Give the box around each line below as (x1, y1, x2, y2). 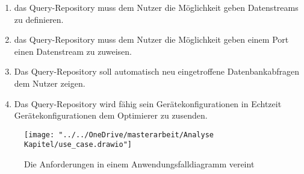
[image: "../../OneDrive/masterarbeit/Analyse (24, 130, 214, 139)
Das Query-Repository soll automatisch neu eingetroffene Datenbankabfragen (14, 65, 299, 78)
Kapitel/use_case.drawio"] (24, 140, 132, 149)
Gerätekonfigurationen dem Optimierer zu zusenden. (14, 109, 208, 122)
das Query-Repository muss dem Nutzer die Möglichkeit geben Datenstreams (14, 1, 299, 13)
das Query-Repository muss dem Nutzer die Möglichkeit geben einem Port (14, 33, 289, 46)
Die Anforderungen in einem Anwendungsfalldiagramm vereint (24, 158, 255, 170)
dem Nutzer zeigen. (14, 76, 85, 89)
